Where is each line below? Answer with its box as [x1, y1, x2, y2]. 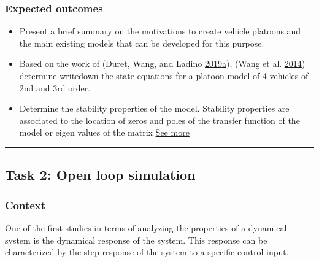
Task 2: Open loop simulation [5, 165, 196, 184]
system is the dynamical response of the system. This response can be [5, 233, 267, 246]
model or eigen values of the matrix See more [19, 126, 190, 139]
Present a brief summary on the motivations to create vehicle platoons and [19, 25, 301, 37]
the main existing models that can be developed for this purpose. [19, 36, 264, 49]
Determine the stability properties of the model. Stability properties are [19, 102, 290, 115]
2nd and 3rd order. [19, 81, 91, 94]
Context [5, 197, 46, 212]
